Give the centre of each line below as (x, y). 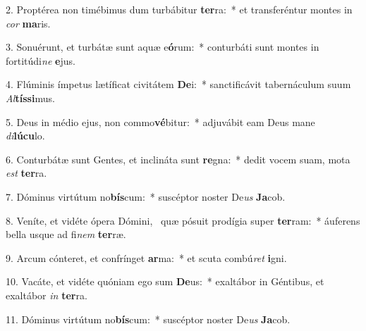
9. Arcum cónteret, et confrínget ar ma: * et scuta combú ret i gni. (146, 257)
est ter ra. (26, 173)
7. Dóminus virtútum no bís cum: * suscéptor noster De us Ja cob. (146, 196)
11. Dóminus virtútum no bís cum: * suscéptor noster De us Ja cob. (148, 319)
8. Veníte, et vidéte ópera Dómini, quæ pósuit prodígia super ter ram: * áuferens (183, 220)
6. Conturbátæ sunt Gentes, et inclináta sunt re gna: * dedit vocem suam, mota (178, 159)
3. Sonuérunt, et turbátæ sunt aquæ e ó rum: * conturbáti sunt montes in (163, 47)
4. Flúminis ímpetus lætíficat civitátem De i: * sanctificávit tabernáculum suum (178, 84)
